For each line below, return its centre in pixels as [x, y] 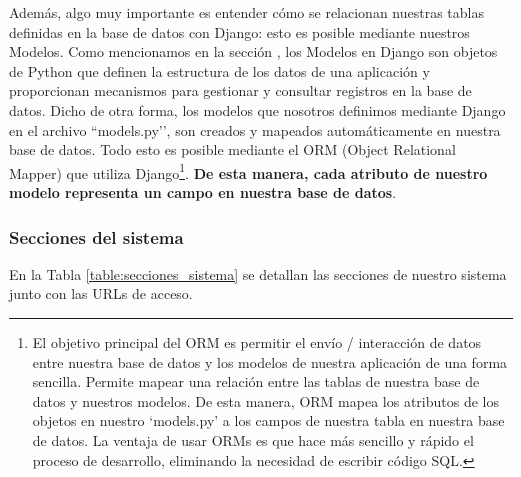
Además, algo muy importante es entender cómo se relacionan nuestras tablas [247, 12]
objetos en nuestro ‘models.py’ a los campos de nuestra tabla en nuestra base [268, 420]
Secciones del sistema [96, 236]
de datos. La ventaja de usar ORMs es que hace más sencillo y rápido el [253, 439]
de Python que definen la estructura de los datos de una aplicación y [219, 70]
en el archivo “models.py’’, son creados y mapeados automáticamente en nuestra [255, 129]
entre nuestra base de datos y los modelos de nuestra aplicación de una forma [270, 361]
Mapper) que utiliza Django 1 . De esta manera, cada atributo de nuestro [248, 171]
